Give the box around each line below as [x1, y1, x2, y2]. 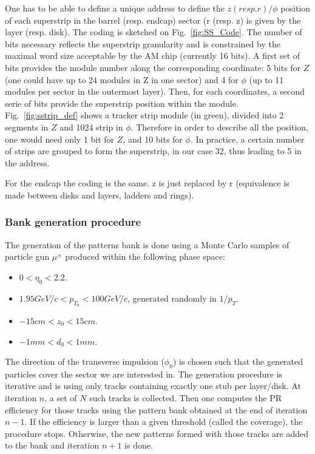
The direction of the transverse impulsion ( [5, 355, 164, 368]
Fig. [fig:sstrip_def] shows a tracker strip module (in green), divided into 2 [5, 109, 284, 121]
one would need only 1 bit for [5, 132, 115, 145]
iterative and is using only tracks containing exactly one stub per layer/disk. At [5, 379, 301, 392]
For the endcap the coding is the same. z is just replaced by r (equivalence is [5, 177, 290, 189]
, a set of [44, 391, 77, 404]
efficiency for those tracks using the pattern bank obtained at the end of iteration [5, 403, 308, 416]
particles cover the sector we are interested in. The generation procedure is [5, 367, 283, 380]
